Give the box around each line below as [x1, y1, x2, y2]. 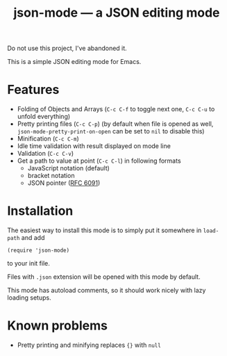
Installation [7, 203, 74, 219]
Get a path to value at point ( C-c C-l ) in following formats [17, 156, 182, 165]
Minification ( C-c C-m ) [17, 134, 79, 143]
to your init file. [7, 259, 50, 268]
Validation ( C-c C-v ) [17, 149, 74, 158]
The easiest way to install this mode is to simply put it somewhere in [7, 226, 202, 234]
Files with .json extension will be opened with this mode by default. [7, 273, 201, 281]
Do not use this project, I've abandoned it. [7, 44, 127, 53]
